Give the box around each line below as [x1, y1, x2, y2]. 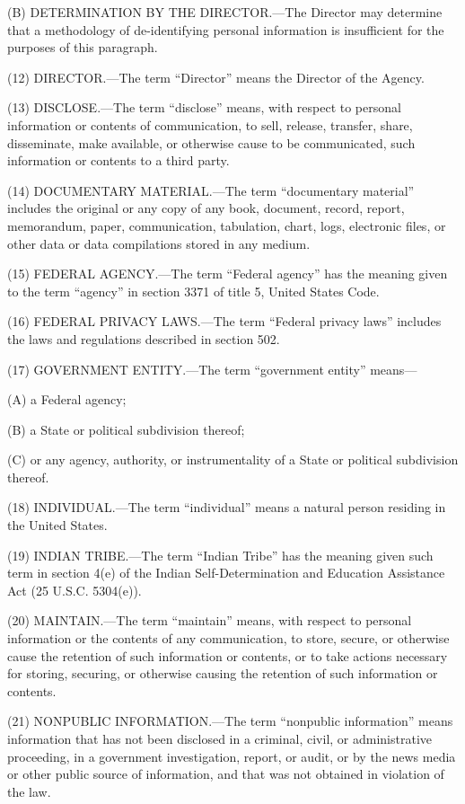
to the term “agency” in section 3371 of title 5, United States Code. [7, 281, 380, 300]
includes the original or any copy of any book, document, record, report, [7, 199, 405, 217]
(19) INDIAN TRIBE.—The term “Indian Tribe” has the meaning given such [7, 545, 434, 564]
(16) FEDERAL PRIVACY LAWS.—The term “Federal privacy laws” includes [7, 312, 442, 331]
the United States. [7, 516, 108, 535]
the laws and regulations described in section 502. [7, 329, 280, 348]
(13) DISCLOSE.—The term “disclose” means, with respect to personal [7, 98, 401, 117]
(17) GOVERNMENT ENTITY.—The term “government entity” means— [7, 359, 417, 378]
